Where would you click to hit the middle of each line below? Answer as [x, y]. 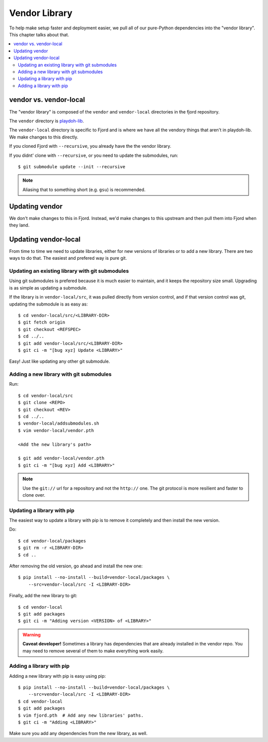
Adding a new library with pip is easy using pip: [58, 676]
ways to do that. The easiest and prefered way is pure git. [68, 258]
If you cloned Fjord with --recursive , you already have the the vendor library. [90, 146]
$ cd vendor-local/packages [52, 541]
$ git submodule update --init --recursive [72, 166]
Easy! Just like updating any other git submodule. [60, 361]
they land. [19, 225]
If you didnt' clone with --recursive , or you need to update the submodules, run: [94, 155]
